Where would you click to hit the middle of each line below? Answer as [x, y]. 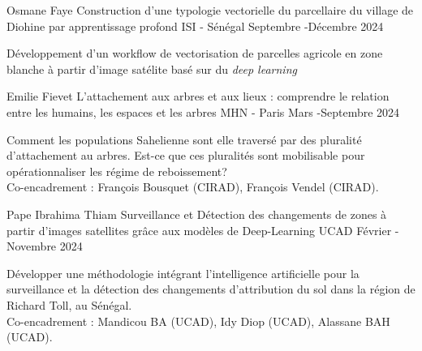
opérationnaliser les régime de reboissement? [117, 171]
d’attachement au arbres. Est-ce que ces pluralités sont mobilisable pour [186, 155]
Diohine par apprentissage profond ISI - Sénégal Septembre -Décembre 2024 [195, 26]
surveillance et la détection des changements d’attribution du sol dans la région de [211, 289]
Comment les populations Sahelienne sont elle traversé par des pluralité [184, 139]
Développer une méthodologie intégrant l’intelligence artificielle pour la [183, 273]
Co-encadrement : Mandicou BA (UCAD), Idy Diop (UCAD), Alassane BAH [198, 321]
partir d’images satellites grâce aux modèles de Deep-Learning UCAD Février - [203, 230]
